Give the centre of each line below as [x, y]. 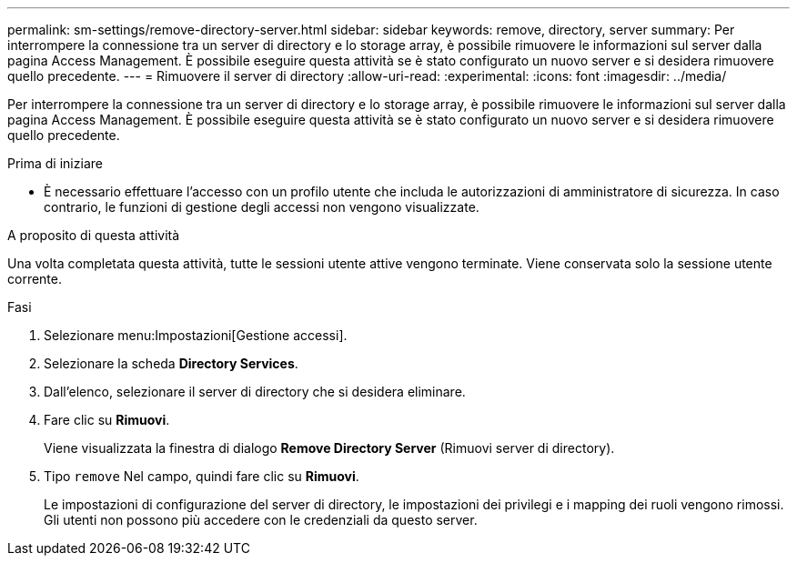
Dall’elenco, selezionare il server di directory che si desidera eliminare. [255, 392]
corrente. [35, 279]
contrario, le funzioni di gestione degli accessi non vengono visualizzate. [262, 207]
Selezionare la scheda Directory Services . [171, 363]
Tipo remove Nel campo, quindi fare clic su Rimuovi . [202, 476]
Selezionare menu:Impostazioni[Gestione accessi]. [196, 335]
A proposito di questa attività [94, 235]
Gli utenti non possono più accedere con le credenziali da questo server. [261, 520]
